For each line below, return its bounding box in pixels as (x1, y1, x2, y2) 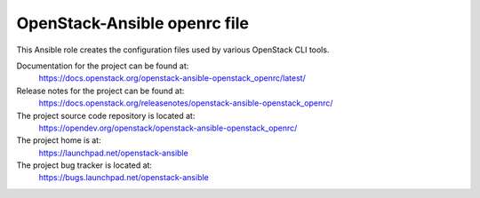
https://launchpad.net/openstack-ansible (38, 147, 188, 158)
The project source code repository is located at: (16, 110, 196, 121)
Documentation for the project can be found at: (16, 60, 189, 71)
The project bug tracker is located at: (16, 160, 153, 170)
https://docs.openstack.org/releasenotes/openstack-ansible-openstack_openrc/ (38, 98, 333, 108)
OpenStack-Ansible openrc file (16, 13, 249, 33)
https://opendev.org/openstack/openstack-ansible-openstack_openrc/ (38, 123, 298, 133)
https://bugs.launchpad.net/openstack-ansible (38, 172, 209, 183)
